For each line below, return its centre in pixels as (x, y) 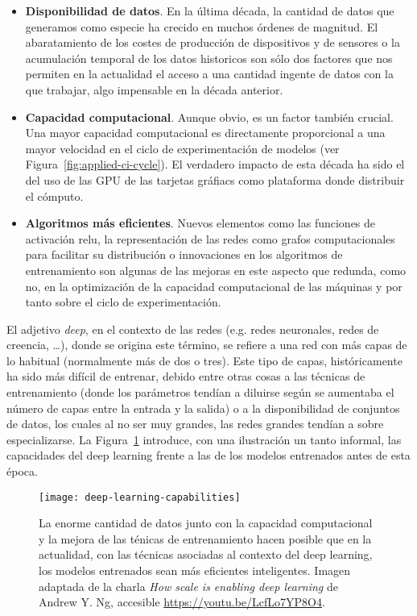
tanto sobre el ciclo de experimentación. (123, 302)
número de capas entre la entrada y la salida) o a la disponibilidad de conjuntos (203, 408)
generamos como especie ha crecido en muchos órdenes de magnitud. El (202, 26)
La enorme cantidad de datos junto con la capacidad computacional (206, 523)
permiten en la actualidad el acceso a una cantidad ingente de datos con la (209, 74)
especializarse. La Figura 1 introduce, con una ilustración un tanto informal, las (204, 439)
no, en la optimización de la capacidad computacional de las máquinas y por (214, 286)
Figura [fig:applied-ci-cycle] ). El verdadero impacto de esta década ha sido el (215, 164)
